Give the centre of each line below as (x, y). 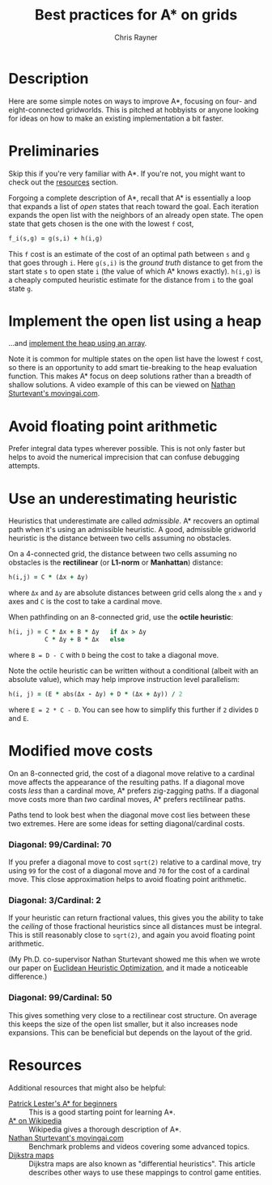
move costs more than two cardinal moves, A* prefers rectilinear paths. (127, 799)
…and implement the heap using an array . (78, 343)
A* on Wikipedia (35, 1120)
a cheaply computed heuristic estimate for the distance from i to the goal (131, 279)
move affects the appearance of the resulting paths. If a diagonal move (127, 782)
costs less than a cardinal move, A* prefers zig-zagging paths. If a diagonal (134, 791)
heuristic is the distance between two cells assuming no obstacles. (120, 538)
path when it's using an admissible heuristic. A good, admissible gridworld (132, 530)
